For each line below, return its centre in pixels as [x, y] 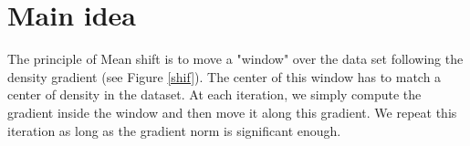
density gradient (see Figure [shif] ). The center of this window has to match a [225, 76]
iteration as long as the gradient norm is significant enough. [174, 130]
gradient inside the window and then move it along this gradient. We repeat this [232, 112]
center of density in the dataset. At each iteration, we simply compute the [214, 94]
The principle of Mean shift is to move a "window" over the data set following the [235, 59]
